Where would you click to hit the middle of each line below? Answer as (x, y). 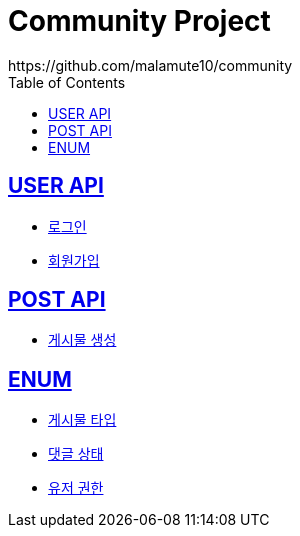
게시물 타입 (82, 420)
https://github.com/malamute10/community (150, 65)
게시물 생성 (82, 340)
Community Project (139, 21)
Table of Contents (67, 82)
